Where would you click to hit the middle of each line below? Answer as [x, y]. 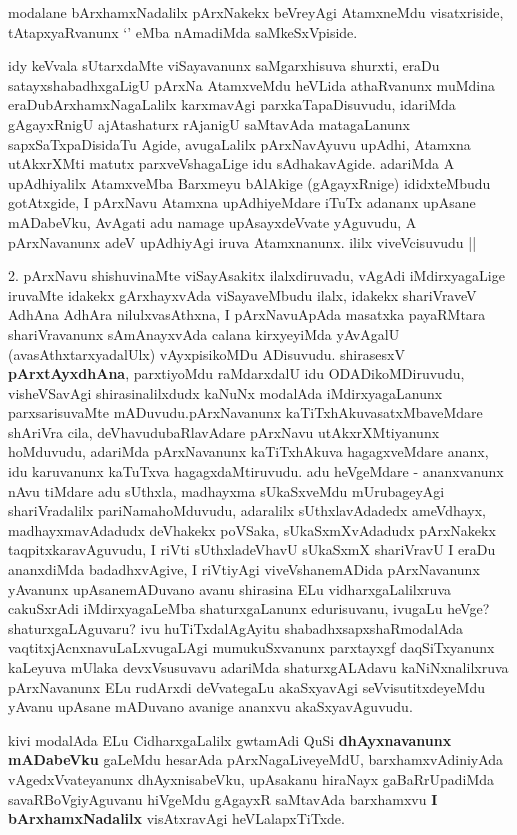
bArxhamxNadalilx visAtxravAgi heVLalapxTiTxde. [176, 818]
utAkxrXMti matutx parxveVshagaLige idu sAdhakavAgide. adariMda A [231, 163]
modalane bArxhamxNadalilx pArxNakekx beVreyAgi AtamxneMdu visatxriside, [256, 12]
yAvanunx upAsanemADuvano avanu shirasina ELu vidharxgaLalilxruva [229, 588]
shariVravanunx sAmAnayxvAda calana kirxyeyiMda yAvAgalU [204, 333]
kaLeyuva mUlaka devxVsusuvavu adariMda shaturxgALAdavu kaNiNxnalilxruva [258, 667]
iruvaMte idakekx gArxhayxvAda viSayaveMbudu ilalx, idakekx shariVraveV [242, 294]
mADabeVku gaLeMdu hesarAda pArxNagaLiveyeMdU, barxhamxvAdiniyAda [256, 759]
